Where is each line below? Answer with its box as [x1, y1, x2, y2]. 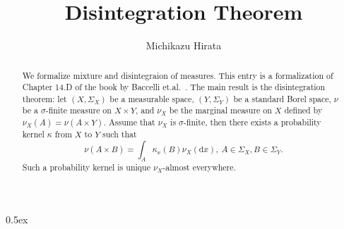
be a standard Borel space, [233, 92, 331, 104]
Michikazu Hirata [146, 38, 222, 53]
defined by [284, 104, 323, 116]
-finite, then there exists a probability [183, 116, 321, 128]
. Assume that [103, 116, 155, 128]
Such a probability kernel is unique [22, 161, 150, 173]
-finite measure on [45, 104, 112, 116]
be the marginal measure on [169, 104, 272, 116]
